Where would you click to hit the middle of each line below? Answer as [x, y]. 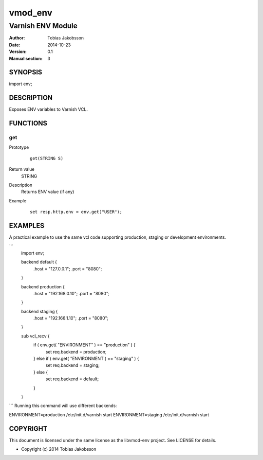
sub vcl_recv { [35, 336]
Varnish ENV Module [43, 26]
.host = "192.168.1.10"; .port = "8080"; [71, 318]
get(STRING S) [47, 158]
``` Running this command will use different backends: [63, 406]
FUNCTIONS [28, 123]
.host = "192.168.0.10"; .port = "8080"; [71, 293]
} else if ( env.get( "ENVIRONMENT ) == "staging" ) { [86, 359]
